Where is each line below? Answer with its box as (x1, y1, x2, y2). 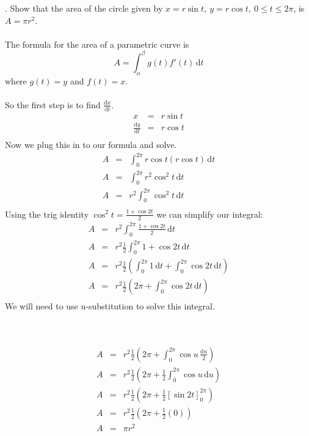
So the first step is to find (5, 98, 101, 111)
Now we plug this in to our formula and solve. (5, 138, 177, 150)
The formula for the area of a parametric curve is (5, 37, 189, 50)
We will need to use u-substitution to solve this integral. (5, 300, 215, 312)
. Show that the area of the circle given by (5, 2, 163, 14)
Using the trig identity (5, 207, 89, 220)
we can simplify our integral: (156, 207, 263, 220)
